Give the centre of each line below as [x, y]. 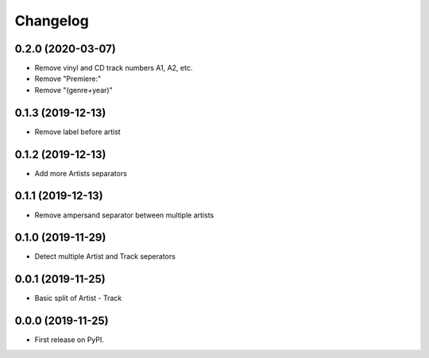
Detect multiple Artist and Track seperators [105, 256]
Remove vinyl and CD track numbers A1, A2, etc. [114, 68]
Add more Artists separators [81, 173]
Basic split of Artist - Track [78, 298]
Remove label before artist [77, 132]
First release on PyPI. [70, 340]
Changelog [52, 21]
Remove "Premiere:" [68, 79]
